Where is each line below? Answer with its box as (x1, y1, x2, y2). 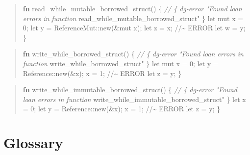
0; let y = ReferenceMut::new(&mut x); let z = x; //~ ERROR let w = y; (23, 23, 246, 33)
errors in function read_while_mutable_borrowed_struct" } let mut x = (23, 13, 244, 23)
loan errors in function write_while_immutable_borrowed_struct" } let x (23, 94, 246, 104)
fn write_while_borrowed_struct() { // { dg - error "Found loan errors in (23, 49, 244, 59)
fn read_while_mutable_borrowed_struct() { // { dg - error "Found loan (23, 3, 242, 13)
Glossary (3, 132, 63, 153)
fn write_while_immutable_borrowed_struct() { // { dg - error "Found (23, 84, 237, 95)
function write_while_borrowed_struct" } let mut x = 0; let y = (23, 58, 219, 68)
